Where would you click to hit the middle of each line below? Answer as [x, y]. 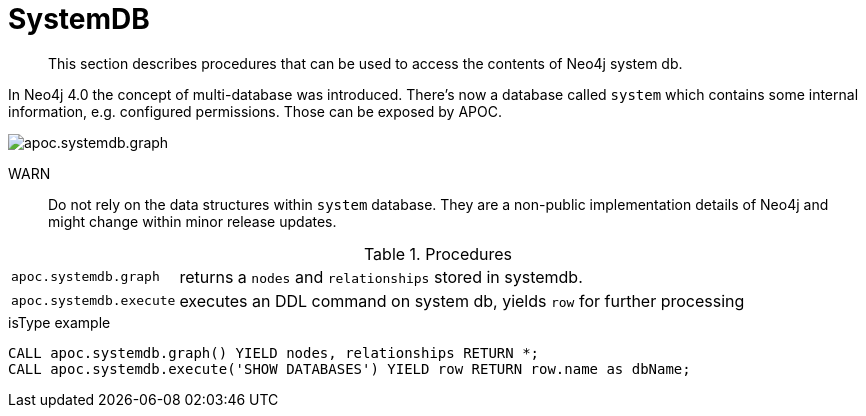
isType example [59, 322]
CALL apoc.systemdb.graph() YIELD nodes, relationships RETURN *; [274, 352]
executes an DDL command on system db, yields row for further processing [462, 300]
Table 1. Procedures [438, 253]
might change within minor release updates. [192, 221]
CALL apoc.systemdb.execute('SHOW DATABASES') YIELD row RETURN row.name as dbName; [349, 368]
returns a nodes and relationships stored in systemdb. [381, 276]
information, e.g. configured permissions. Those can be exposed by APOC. [255, 111]
